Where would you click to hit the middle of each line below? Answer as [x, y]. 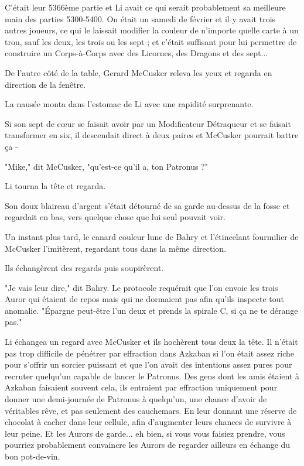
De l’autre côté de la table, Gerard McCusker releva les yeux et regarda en [139, 72]
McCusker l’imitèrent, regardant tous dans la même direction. [116, 248]
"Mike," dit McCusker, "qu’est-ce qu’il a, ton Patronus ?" [106, 166]
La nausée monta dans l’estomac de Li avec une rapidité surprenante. [129, 104]
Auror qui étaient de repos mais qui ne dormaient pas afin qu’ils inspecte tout [144, 299]
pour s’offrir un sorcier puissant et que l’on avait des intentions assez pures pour [148, 364]
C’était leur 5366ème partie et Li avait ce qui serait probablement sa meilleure [145, 7]
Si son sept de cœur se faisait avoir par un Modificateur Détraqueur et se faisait [148, 123]
